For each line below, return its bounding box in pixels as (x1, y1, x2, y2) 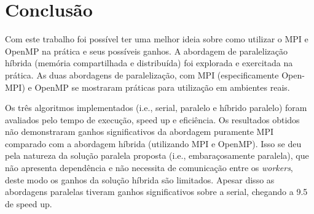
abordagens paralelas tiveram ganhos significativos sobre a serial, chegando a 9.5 (5, 185, 308, 198)
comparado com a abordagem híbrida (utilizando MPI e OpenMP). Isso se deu (5, 137, 302, 150)
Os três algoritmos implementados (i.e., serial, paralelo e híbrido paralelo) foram (5, 101, 307, 114)
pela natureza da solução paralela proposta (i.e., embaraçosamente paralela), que (5, 149, 309, 162)
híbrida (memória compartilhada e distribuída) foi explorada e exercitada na (5, 56, 293, 69)
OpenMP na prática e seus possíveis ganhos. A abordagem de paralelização (5, 44, 288, 57)
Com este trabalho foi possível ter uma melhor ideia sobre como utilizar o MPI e (5, 32, 308, 45)
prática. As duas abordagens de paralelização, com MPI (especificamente (5, 68, 279, 81)
